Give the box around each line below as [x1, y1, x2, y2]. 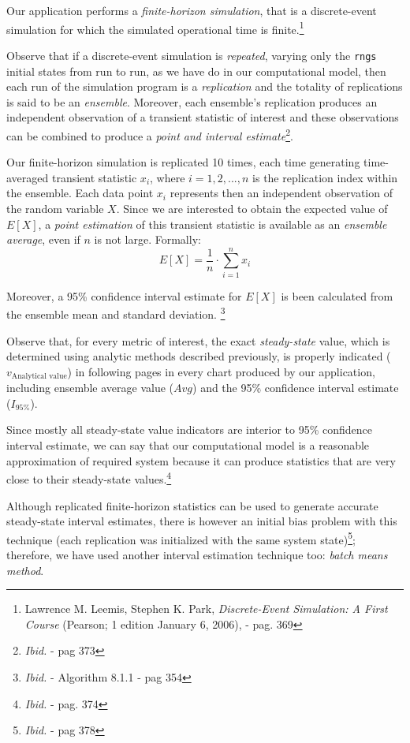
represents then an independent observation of [170, 185, 393, 201]
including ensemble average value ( [6, 379, 174, 396]
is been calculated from [281, 287, 393, 304]
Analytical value [11, 372, 67, 381]
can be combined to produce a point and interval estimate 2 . [6, 125, 293, 144]
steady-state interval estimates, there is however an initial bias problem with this [6, 513, 397, 529]
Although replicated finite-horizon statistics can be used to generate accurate [6, 497, 378, 513]
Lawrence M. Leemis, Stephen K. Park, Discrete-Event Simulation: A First [24, 600, 388, 617]
